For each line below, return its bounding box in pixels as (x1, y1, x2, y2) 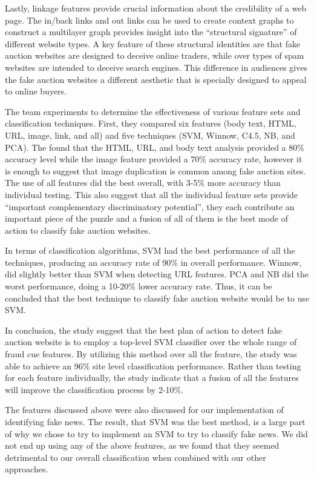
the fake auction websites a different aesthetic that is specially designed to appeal (5, 73, 307, 85)
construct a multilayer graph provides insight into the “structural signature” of (5, 25, 297, 38)
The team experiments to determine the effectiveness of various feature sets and (5, 105, 301, 117)
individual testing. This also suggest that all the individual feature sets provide (5, 188, 298, 200)
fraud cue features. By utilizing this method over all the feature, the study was (5, 348, 297, 360)
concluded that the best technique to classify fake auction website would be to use (5, 291, 310, 304)
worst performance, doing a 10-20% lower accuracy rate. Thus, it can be (5, 280, 272, 292)
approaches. (5, 463, 48, 475)
